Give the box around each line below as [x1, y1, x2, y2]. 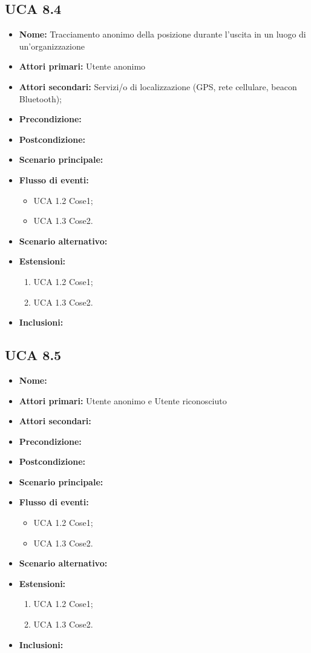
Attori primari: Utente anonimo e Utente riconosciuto [19, 394, 227, 407]
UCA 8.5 [5, 346, 62, 364]
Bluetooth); [19, 92, 62, 105]
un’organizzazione [19, 39, 85, 52]
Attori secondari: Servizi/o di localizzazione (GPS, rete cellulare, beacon [19, 80, 297, 93]
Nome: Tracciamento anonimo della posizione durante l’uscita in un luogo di [19, 28, 306, 41]
